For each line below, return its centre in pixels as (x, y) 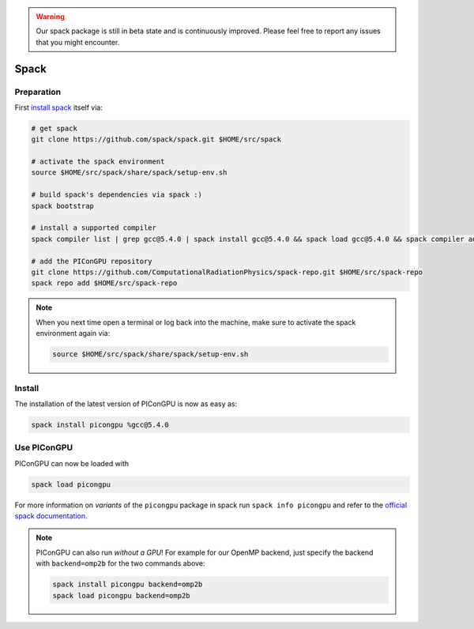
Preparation (38, 92)
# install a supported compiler (94, 228)
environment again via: (73, 333)
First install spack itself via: (58, 107)
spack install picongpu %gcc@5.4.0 (100, 424)
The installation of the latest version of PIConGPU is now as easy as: (126, 404)
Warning (50, 17)
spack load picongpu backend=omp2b (121, 595)
